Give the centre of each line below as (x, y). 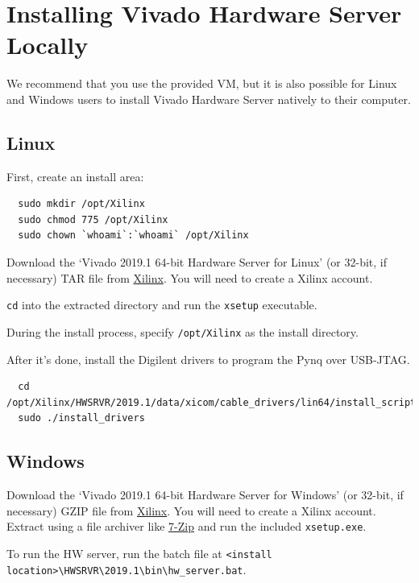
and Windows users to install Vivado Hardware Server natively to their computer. (209, 99)
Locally (48, 45)
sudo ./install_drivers (81, 418)
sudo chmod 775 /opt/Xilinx (93, 219)
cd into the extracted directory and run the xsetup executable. (162, 305)
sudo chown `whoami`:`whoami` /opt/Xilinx (133, 236)
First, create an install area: (75, 176)
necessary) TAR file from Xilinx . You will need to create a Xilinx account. (190, 277)
